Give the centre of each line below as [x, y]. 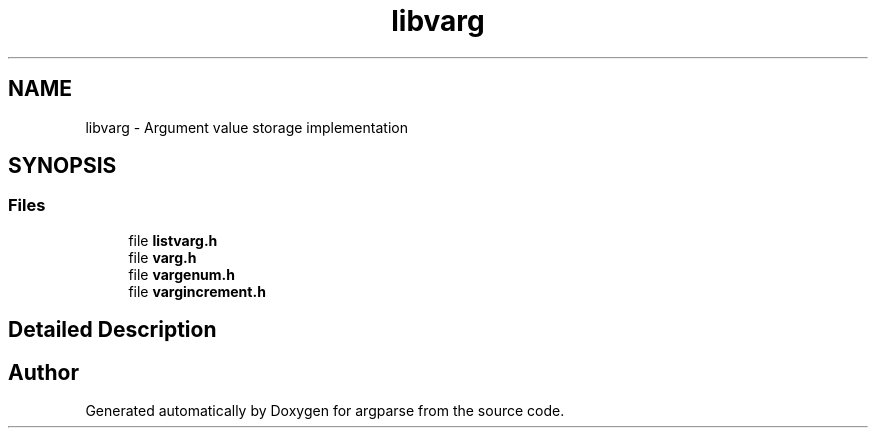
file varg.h [162, 257]
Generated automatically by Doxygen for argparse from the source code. [325, 411]
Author [43, 372]
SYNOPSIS [62, 166]
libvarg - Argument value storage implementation [246, 127]
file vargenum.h [181, 274]
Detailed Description [112, 330]
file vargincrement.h [197, 291]
